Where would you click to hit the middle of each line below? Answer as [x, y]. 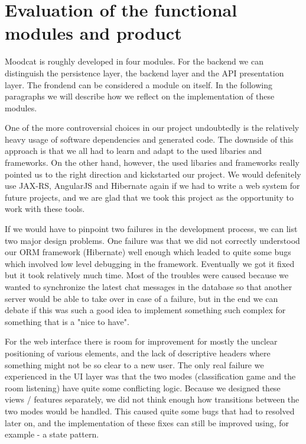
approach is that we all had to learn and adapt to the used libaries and [134, 151]
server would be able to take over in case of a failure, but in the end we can [141, 298]
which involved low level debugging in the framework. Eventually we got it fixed [150, 263]
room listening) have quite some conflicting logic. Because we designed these [143, 387]
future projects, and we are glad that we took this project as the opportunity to [149, 197]
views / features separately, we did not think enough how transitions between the [152, 399]
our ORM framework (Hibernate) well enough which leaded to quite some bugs [148, 252]
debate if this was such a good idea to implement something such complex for [145, 310]
